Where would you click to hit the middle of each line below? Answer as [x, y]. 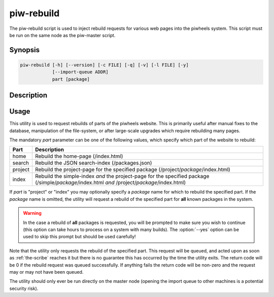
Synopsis [25, 50]
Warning [32, 213]
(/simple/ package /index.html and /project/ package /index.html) [110, 182]
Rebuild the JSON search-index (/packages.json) [93, 163]
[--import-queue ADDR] [80, 72]
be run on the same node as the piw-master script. [62, 35]
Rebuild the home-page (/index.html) [79, 156]
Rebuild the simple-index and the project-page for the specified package [122, 176]
